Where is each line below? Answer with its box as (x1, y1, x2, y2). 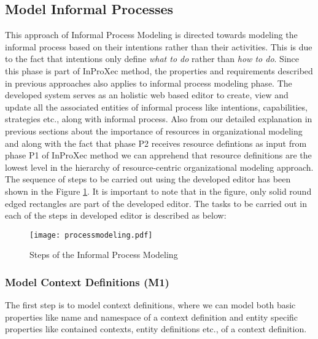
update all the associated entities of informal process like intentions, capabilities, (5, 100, 308, 113)
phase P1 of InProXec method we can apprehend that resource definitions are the (5, 149, 312, 162)
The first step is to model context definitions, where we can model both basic (5, 298, 296, 311)
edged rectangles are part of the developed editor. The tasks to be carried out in (5, 197, 307, 209)
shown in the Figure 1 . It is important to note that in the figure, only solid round (5, 184, 312, 197)
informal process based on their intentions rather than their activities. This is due (5, 40, 312, 53)
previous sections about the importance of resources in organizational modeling (5, 124, 303, 137)
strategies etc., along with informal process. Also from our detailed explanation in (5, 112, 312, 125)
